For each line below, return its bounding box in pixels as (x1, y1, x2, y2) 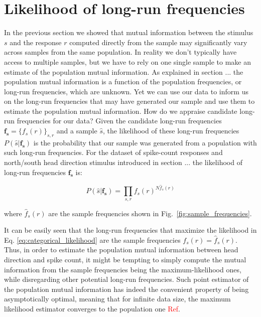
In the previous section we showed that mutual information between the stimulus (4, 27, 253, 38)
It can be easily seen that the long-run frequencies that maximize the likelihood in (4, 225, 257, 235)
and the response (10, 37, 62, 47)
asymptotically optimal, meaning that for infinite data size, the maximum (4, 293, 231, 304)
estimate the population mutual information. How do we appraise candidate (4, 105, 237, 116)
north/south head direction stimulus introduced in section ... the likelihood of (4, 157, 242, 168)
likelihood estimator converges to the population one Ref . (4, 303, 180, 314)
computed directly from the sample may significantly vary (69, 37, 247, 47)
